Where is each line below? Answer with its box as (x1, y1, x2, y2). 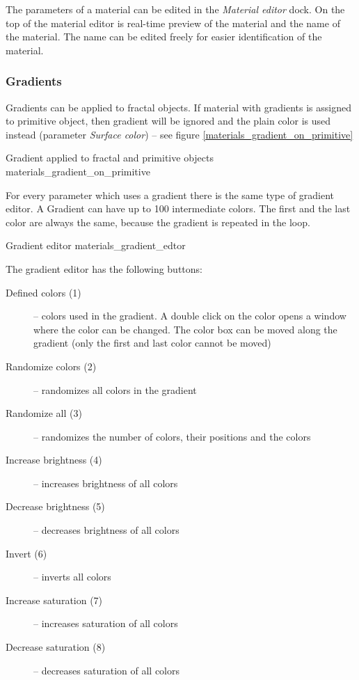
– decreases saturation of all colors (33, 663, 180, 677)
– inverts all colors (33, 569, 111, 584)
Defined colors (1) (6, 285, 81, 299)
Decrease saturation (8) (6, 640, 106, 654)
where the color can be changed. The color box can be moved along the (33, 322, 337, 336)
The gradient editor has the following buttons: (6, 261, 202, 276)
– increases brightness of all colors (33, 475, 178, 490)
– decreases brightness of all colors (33, 523, 179, 537)
